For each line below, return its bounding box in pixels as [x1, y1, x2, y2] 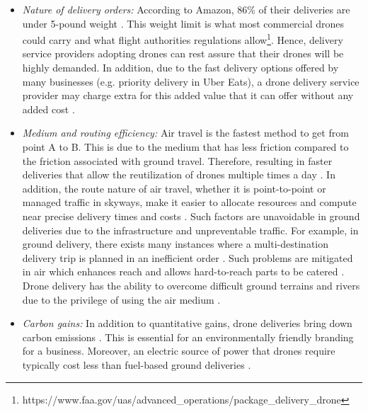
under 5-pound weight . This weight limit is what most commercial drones [22, 16, 345, 30]
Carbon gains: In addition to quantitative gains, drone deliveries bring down [22, 316, 352, 331]
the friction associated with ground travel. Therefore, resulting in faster [22, 153, 333, 168]
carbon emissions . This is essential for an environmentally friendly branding [22, 329, 354, 344]
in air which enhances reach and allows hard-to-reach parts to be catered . [22, 264, 345, 279]
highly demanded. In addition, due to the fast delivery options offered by [22, 60, 339, 75]
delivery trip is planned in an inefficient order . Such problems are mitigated [22, 250, 353, 265]
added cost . [22, 101, 75, 116]
